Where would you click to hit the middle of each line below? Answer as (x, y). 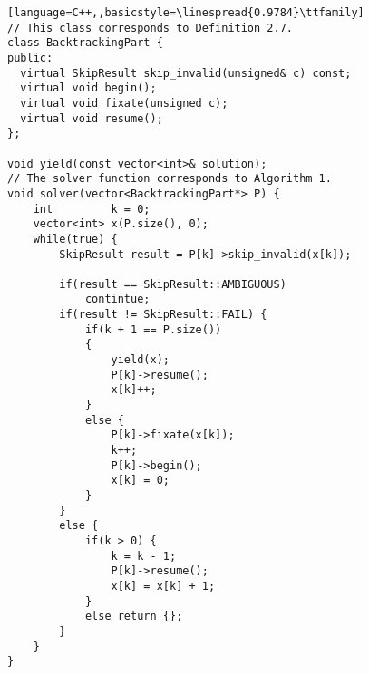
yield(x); (140, 360)
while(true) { (75, 239)
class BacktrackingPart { (85, 43)
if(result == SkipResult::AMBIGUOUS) (173, 284)
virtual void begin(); (88, 88)
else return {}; (134, 616)
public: (30, 58)
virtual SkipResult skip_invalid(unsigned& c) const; (186, 73)
